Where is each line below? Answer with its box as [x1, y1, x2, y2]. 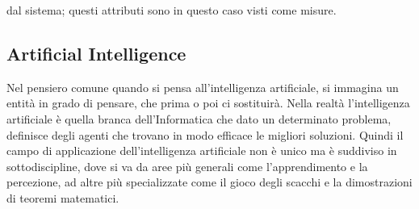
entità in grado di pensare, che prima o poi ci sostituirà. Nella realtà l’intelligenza [6, 94, 410, 111]
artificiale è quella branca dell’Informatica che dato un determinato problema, [6, 110, 392, 127]
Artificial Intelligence [6, 40, 186, 65]
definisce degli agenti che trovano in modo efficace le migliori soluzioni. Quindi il [6, 126, 404, 143]
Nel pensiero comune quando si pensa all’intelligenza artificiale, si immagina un [6, 78, 399, 95]
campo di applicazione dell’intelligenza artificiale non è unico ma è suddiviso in [6, 142, 397, 159]
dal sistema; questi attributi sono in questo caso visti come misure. [6, 2, 337, 18]
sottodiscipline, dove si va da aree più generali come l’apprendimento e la [6, 157, 368, 174]
